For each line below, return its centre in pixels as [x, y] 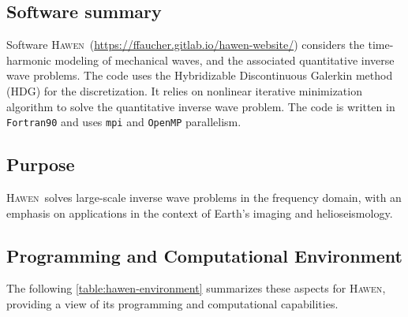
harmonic [29, 60]
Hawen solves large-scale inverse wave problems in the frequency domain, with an [204, 198]
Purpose [41, 164]
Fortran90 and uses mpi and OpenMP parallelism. [124, 122]
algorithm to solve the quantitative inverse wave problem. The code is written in [201, 106]
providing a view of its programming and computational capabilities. [172, 304]
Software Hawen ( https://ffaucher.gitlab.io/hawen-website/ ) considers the [185, 45]
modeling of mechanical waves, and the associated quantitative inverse [225, 60]
